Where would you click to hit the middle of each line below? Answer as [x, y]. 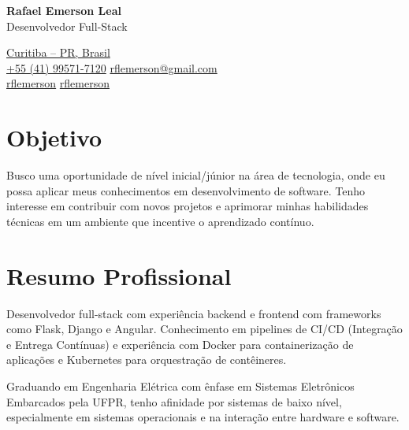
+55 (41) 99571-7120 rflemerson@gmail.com [112, 67]
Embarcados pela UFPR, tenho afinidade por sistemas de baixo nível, [174, 401]
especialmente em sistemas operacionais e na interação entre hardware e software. [203, 417]
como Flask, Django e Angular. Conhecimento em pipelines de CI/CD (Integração [204, 329]
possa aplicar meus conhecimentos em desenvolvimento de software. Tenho [186, 190]
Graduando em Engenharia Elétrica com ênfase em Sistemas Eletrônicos [180, 386]
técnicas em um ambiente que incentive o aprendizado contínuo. [160, 221]
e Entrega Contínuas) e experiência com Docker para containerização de [180, 344]
